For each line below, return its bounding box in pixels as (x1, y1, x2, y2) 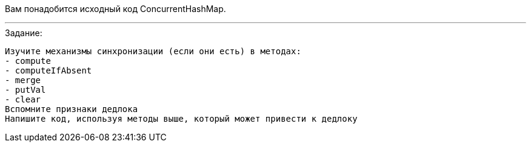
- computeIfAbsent (5, 66, 92, 75)
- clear (5, 95, 41, 104)
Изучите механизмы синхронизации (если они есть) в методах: (5, 46, 301, 56)
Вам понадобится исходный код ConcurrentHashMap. (5, 4, 226, 14)
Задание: (5, 28, 42, 38)
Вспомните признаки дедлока (5, 104, 138, 114)
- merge (5, 75, 41, 85)
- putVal (5, 85, 46, 95)
